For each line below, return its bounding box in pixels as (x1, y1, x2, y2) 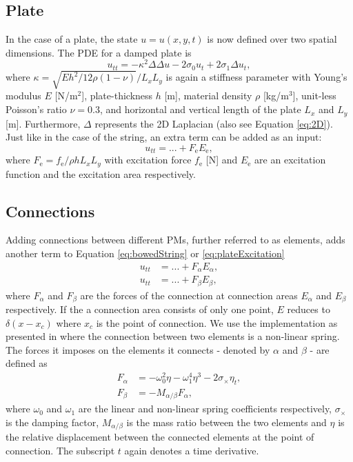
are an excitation (254, 152, 326, 167)
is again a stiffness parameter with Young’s (165, 70, 347, 84)
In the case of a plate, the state (6, 32, 138, 46)
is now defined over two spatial (207, 32, 337, 46)
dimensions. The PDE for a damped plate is (6, 45, 192, 59)
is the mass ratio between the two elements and (126, 414, 327, 429)
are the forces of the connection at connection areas (80, 288, 298, 302)
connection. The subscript (6, 443, 115, 458)
